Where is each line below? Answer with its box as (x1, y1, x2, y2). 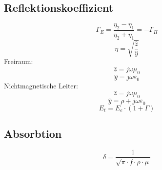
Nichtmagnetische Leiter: (4, 80, 78, 90)
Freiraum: (4, 56, 33, 66)
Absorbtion (4, 126, 62, 141)
